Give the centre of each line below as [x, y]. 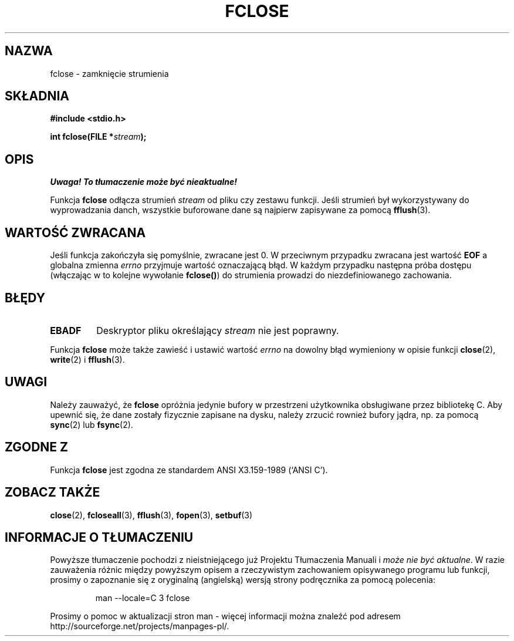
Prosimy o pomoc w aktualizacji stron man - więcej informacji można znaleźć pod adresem [225, 616]
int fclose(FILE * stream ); [98, 137]
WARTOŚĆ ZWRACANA [75, 232]
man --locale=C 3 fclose [143, 598]
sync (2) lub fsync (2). [92, 424]
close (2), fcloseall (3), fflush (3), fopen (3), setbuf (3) [151, 515]
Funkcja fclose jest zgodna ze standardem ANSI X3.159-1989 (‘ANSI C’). [189, 470]
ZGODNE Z [37, 447]
